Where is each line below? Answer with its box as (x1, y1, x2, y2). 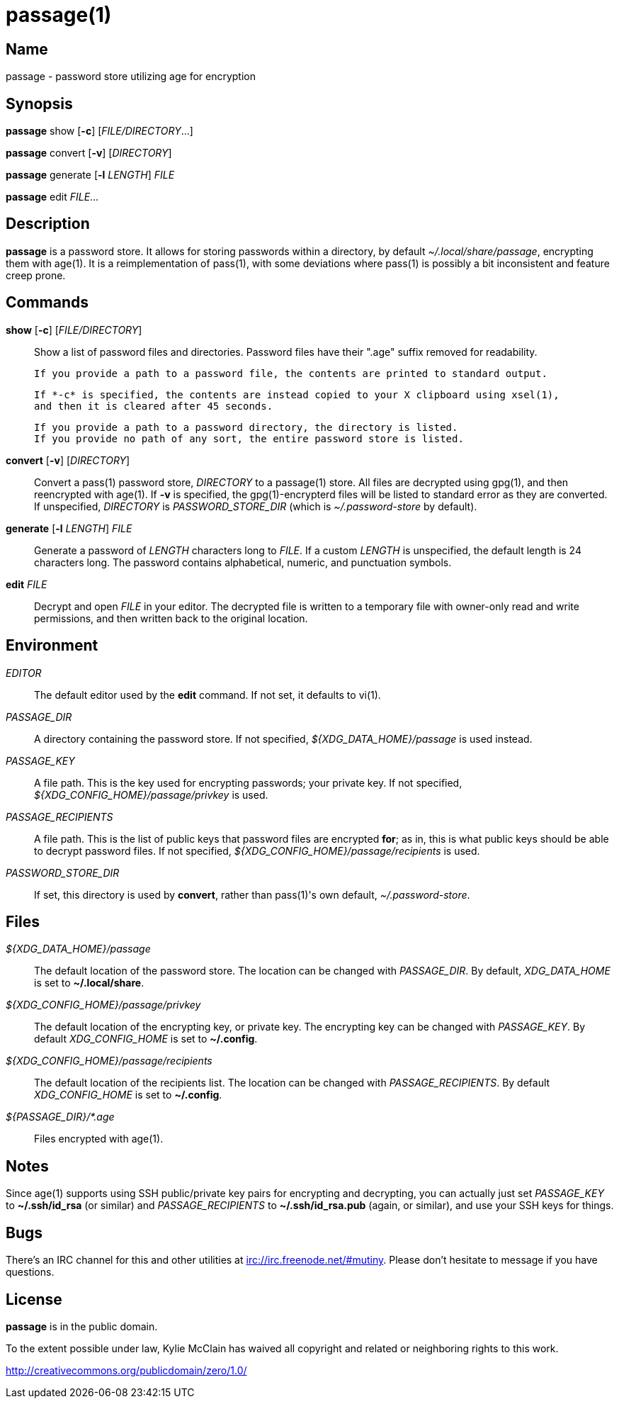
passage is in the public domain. (6, 1320, 158, 1332)
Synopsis (6, 94, 73, 113)
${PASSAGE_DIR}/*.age (6, 1111, 115, 1123)
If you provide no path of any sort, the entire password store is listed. (34, 432, 464, 444)
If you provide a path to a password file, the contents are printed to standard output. (34, 367, 547, 379)
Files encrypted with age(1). (34, 1133, 164, 1145)
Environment (6, 636, 98, 655)
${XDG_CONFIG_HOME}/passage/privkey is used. (34, 788, 268, 801)
